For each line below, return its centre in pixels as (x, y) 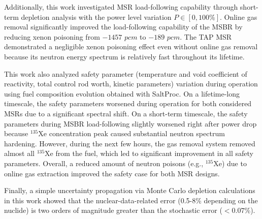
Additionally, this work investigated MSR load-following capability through (121, 7)
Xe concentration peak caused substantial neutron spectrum (132, 133)
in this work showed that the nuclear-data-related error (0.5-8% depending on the (131, 200)
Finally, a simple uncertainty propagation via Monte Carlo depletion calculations (130, 190)
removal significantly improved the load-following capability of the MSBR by (123, 27)
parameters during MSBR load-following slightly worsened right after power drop (130, 123)
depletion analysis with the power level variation (96, 17)
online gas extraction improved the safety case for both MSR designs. (112, 173)
